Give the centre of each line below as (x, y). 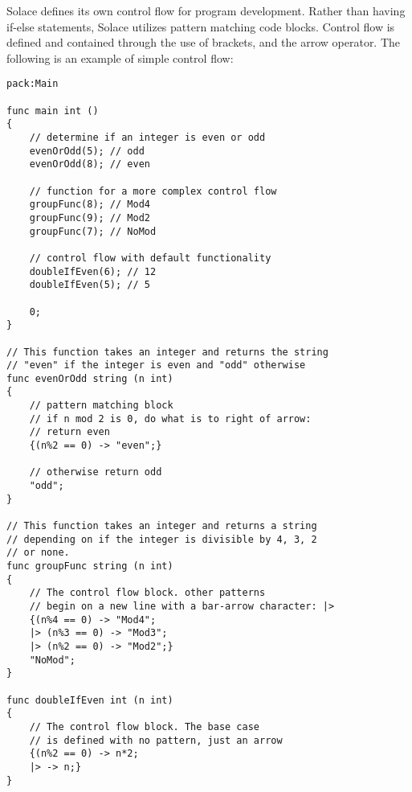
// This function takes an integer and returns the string (167, 352)
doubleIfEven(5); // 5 (90, 285)
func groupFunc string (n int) (90, 566)
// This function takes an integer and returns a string (162, 526)
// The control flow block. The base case (144, 726)
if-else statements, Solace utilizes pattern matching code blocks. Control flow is (201, 26)
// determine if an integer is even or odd (147, 137)
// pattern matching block (101, 406)
